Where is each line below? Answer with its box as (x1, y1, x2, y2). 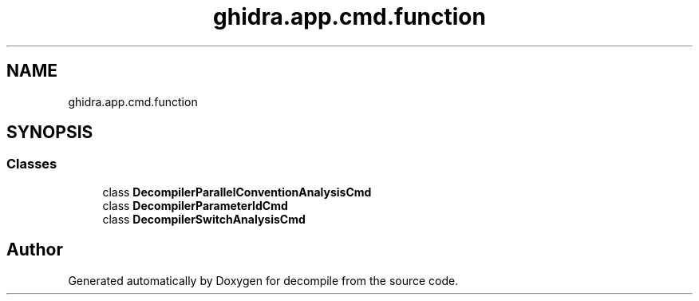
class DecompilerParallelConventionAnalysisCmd (102, 184, 372, 199)
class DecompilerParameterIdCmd (102, 198, 288, 212)
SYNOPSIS (6, 122, 93, 143)
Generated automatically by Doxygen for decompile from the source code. (68, 273, 459, 287)
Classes (6, 156, 57, 172)
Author (6, 240, 63, 260)
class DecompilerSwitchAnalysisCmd (102, 212, 306, 226)
